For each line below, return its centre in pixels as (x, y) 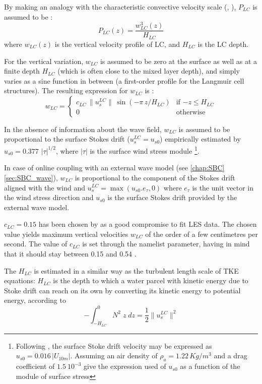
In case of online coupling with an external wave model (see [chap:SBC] (114, 168)
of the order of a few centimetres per (202, 234)
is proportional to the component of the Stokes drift (155, 177)
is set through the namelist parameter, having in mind (166, 244)
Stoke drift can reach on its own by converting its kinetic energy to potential (122, 290)
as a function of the (210, 366)
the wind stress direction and (49, 197)
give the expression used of (125, 366)
